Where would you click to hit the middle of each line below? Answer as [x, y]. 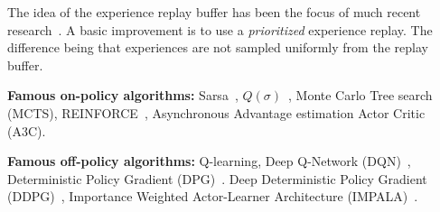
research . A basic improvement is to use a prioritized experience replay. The [220, 29]
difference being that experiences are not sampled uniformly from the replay [218, 47]
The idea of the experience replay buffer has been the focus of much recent [214, 12]
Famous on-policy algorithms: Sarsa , [123, 95]
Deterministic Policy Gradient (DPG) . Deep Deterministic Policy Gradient [217, 178]
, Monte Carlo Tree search [360, 95]
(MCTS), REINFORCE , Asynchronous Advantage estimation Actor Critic [216, 112]
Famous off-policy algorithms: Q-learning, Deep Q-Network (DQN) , [209, 161]
